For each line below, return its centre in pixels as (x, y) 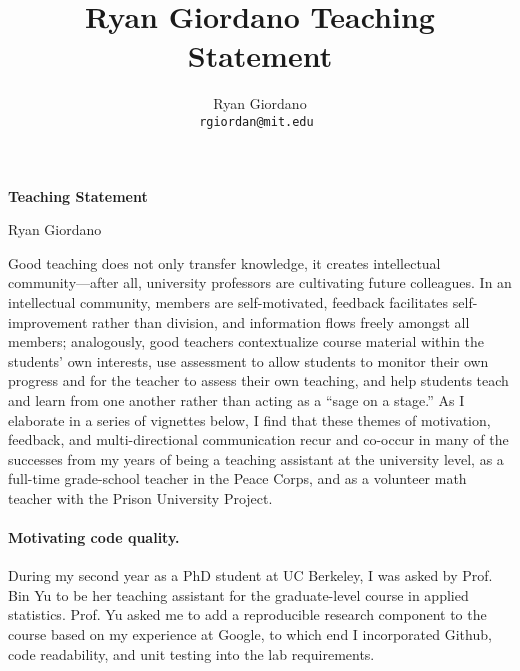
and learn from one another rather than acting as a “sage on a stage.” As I (236, 399)
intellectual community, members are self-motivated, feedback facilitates (228, 301)
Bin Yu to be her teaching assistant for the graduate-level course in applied (238, 594)
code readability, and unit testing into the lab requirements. (191, 653)
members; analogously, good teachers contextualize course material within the (246, 341)
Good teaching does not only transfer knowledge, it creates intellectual (224, 262)
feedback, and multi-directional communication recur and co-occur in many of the (258, 439)
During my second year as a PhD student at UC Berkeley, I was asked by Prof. (250, 575)
